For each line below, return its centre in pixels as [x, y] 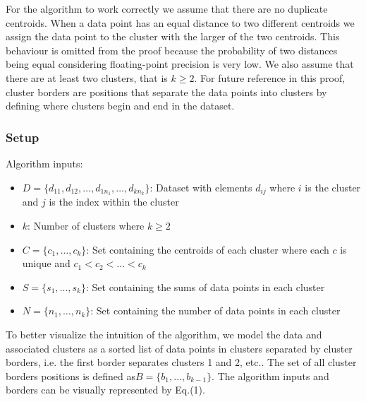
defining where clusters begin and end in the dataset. [120, 106]
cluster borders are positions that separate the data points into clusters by [166, 91]
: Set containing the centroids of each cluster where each [208, 249]
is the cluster [333, 187]
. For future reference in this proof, [270, 77]
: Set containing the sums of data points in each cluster [205, 286]
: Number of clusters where [86, 226]
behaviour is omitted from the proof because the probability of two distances [172, 50]
